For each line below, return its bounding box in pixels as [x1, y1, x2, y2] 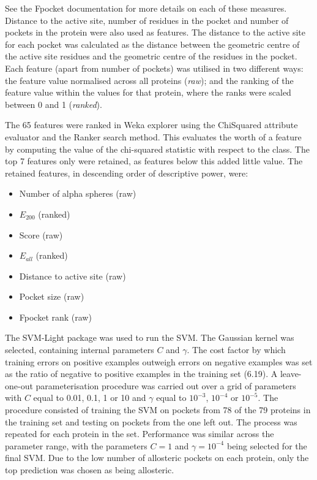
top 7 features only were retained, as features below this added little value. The [5, 154, 303, 167]
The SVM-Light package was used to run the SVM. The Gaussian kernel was [5, 331, 294, 344]
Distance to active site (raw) [19, 269, 126, 282]
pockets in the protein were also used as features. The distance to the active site [5, 26, 305, 39]
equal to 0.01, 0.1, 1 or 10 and [33, 391, 146, 404]
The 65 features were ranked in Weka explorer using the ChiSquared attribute [5, 118, 298, 131]
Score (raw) [19, 228, 63, 241]
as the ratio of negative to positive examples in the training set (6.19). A [5, 367, 278, 380]
